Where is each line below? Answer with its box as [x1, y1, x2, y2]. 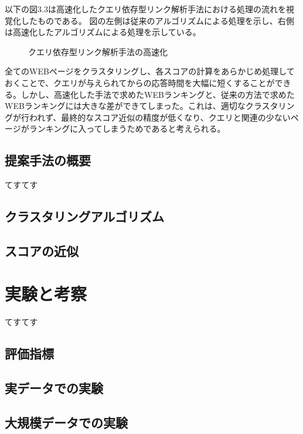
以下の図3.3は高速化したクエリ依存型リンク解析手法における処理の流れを [5, 3, 286, 15]
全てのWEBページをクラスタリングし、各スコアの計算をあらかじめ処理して [5, 65, 295, 77]
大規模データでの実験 [5, 413, 128, 431]
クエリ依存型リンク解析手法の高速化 [28, 45, 168, 57]
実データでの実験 [5, 379, 103, 397]
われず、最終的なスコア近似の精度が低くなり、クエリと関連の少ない [29, 111, 291, 123]
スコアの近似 [5, 241, 79, 259]
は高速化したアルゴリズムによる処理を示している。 [5, 26, 201, 38]
